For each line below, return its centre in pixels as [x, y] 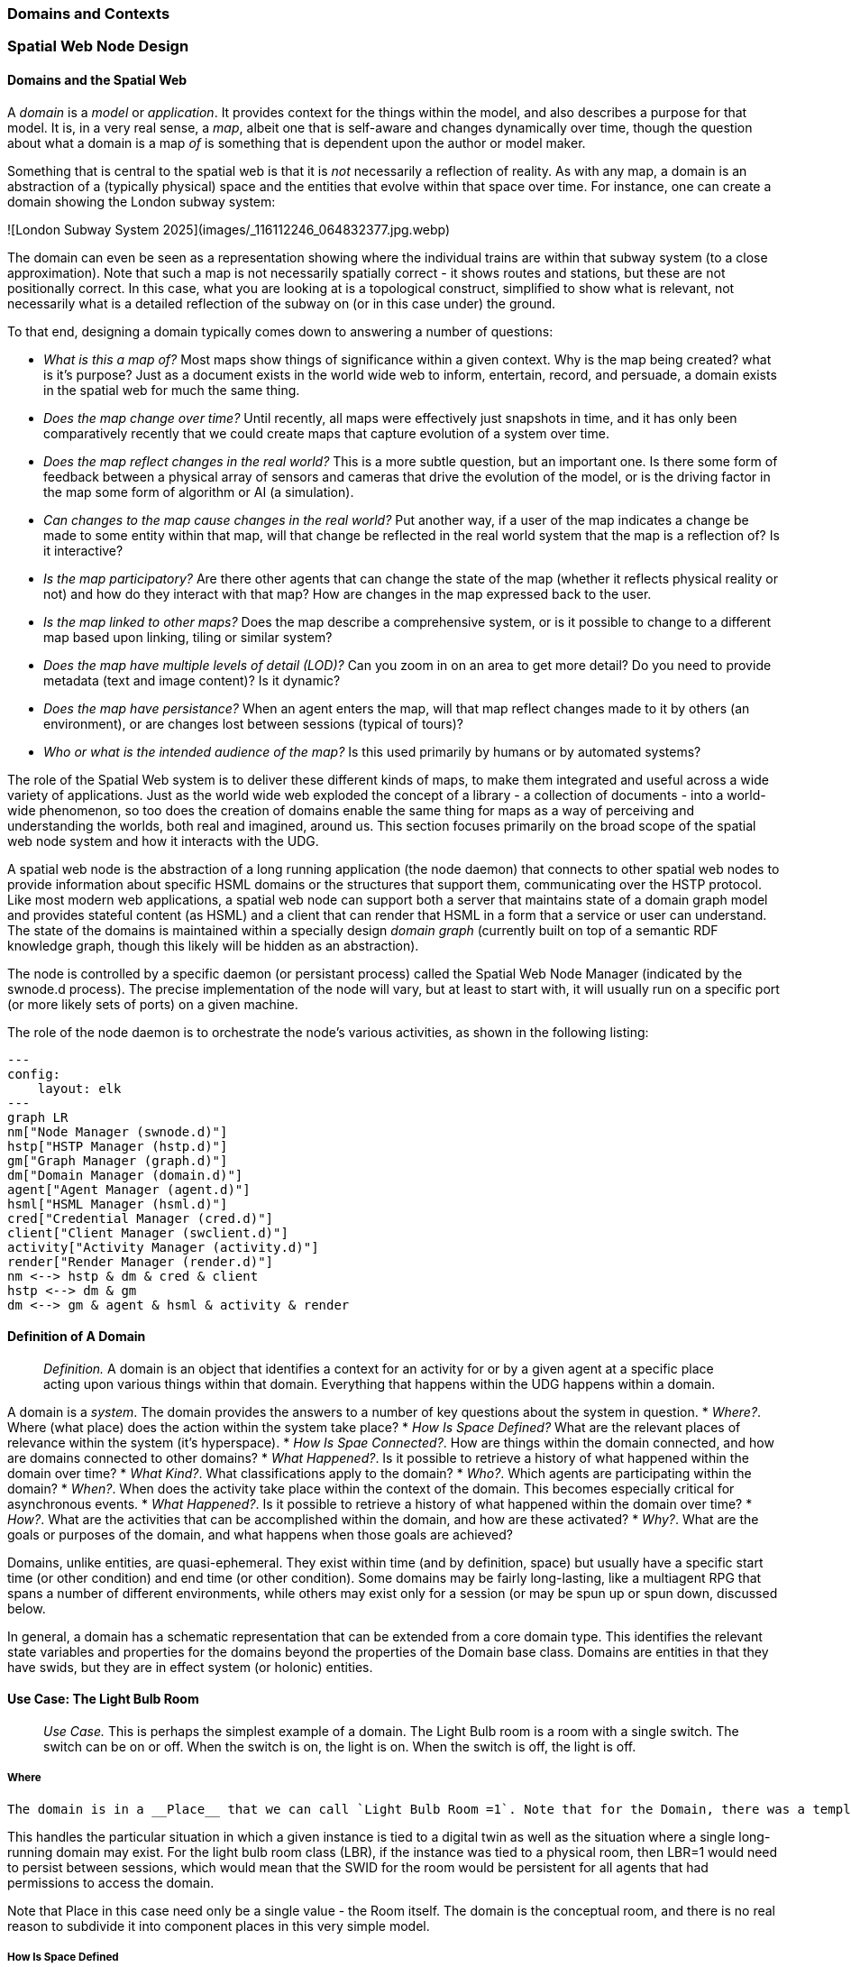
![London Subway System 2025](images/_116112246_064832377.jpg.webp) [229, 229]
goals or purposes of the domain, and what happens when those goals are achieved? [260, 1534]
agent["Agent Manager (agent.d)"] [129, 1189]
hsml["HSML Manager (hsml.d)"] [118, 1204]
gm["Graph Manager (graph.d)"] [118, 1160]
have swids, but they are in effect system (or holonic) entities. [190, 1667]
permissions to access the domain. [111, 1882]
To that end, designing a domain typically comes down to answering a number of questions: [280, 331]
